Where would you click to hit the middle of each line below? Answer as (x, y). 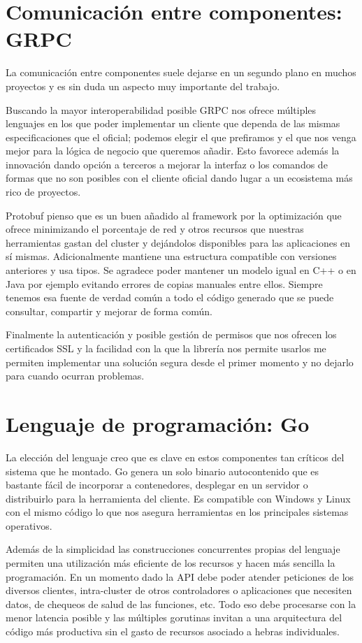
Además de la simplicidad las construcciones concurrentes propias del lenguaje (173, 549)
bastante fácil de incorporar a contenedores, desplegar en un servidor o (157, 485)
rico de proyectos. (43, 192)
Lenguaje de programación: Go (158, 423)
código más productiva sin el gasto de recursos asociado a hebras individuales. (173, 631)
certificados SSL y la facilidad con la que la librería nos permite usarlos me (166, 348)
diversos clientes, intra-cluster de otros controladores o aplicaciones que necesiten (179, 590)
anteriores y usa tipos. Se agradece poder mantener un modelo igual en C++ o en (181, 270)
